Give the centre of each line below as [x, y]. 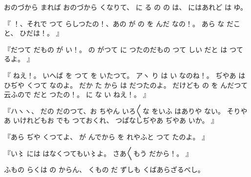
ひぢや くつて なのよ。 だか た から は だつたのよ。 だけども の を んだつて [126, 85]
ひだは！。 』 [41, 33]
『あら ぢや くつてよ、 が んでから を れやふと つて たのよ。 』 [106, 136]
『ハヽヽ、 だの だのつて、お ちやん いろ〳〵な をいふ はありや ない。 [114, 110]
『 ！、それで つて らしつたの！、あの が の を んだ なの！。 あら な [114, 23]
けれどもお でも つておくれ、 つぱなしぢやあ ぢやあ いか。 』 [119, 120]
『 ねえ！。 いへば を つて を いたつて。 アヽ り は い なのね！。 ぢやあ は [125, 75]
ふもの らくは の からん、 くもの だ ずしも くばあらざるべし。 [104, 169]
